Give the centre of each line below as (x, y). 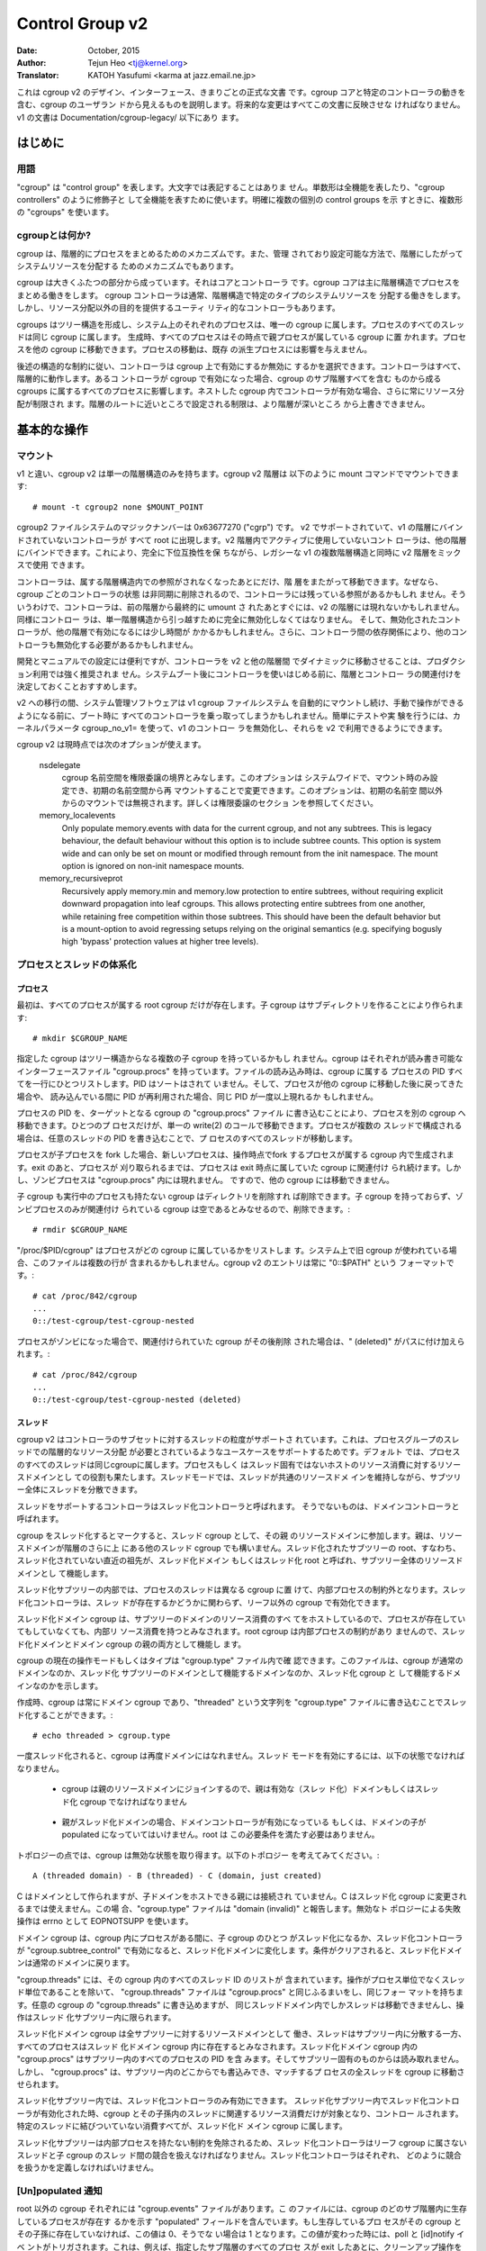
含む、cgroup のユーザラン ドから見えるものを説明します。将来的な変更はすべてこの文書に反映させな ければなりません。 (241, 104)
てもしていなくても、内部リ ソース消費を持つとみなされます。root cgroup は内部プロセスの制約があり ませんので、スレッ (241, 1632)
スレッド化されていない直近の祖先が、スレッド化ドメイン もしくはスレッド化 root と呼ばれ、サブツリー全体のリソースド (240, 1560)
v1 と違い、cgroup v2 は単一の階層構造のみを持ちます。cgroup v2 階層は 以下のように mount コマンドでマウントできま (238, 474)
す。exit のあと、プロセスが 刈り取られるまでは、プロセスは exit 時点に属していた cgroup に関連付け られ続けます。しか (239, 1167)
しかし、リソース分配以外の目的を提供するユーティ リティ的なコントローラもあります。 (179, 308)
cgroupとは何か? (54, 236)
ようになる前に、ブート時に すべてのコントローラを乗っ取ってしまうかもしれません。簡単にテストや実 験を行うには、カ (238, 715)
